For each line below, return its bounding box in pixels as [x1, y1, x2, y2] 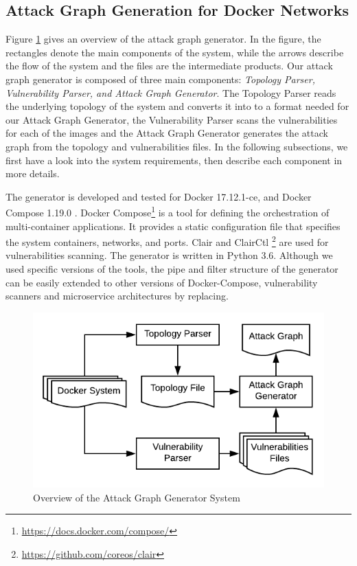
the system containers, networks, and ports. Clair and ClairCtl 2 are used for [5, 233, 329, 249]
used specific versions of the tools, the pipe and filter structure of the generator [5, 262, 338, 276]
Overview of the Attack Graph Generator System [33, 490, 240, 504]
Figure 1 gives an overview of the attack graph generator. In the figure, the [5, 32, 321, 46]
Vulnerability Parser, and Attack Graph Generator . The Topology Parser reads [5, 85, 336, 100]
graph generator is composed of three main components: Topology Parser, [5, 71, 315, 86]
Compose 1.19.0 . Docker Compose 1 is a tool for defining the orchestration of [5, 203, 330, 219]
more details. [5, 166, 60, 181]
